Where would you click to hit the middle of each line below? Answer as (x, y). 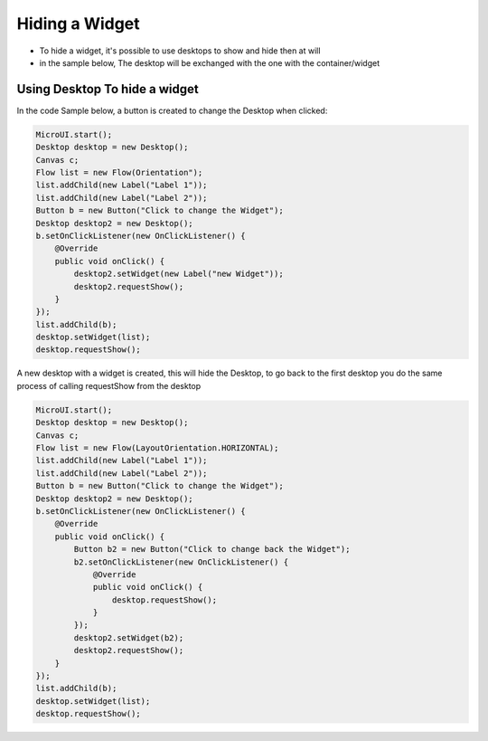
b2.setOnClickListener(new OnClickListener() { (181, 562)
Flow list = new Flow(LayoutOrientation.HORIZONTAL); (157, 448)
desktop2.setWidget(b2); (129, 637)
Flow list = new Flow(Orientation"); (119, 172)
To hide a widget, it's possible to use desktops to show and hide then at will (180, 51)
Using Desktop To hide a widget (108, 89)
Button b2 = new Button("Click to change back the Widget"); (212, 549)
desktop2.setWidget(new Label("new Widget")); (178, 274)
